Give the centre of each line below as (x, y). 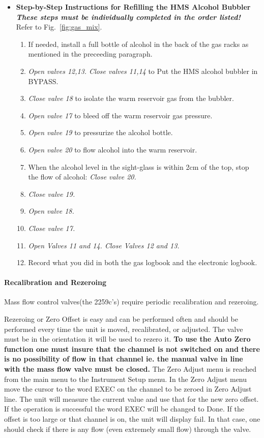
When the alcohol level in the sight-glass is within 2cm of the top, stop (139, 166)
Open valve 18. (51, 211)
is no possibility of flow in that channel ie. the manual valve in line (124, 359)
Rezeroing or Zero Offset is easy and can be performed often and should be (121, 319)
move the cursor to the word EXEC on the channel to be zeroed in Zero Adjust (128, 389)
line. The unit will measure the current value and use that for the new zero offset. (131, 398)
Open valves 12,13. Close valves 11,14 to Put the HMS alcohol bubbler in (143, 71)
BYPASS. (43, 81)
